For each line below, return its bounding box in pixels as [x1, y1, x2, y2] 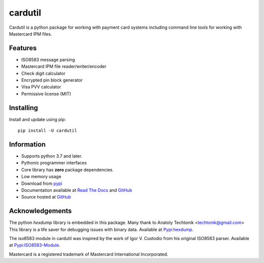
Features [9, 44, 37, 52]
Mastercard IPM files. [9, 31, 52, 37]
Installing [9, 103, 39, 112]
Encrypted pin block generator [21, 77, 83, 83]
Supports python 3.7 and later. [21, 153, 83, 159]
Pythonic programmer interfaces [21, 160, 87, 166]
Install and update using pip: [9, 116, 66, 122]
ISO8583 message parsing [21, 57, 75, 62]
